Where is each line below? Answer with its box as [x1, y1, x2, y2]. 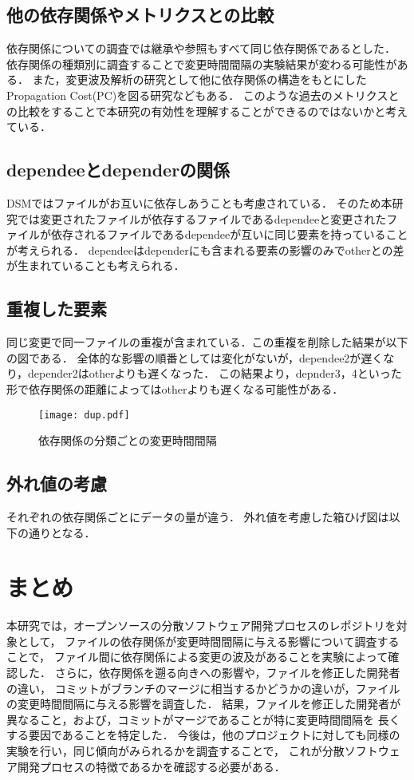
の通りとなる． [17, 524, 96, 540]
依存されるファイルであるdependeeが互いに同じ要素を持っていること [50, 226, 408, 243]
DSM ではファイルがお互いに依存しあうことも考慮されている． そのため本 [6, 194, 392, 211]
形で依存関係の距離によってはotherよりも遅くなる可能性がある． [6, 380, 344, 397]
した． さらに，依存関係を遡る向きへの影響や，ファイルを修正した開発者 [17, 664, 400, 681]
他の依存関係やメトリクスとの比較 [6, 2, 274, 27]
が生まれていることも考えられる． [6, 257, 185, 274]
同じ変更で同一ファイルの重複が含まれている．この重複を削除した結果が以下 [6, 334, 408, 350]
